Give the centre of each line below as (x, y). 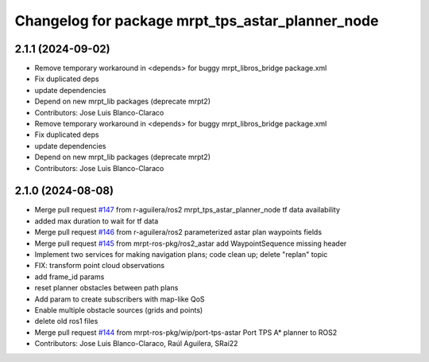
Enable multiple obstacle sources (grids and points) (119, 310)
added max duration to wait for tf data (97, 221)
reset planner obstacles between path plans (106, 288)
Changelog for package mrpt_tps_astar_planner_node (197, 21)
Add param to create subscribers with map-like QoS (120, 299)
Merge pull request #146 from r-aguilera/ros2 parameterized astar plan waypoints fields (178, 232)
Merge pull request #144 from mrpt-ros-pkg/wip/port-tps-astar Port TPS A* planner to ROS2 (186, 332)
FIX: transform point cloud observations (100, 266)
